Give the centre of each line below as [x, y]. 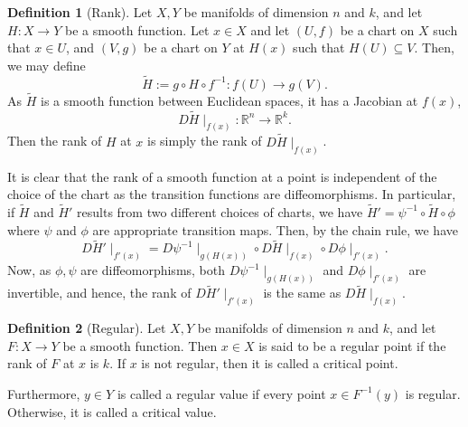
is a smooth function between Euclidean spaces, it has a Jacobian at [229, 100]
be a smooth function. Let [137, 29]
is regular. [433, 393]
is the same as [302, 293]
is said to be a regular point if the [352, 345]
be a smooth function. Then [140, 345]
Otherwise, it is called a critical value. [112, 411]
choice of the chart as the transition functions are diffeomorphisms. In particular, [232, 194]
